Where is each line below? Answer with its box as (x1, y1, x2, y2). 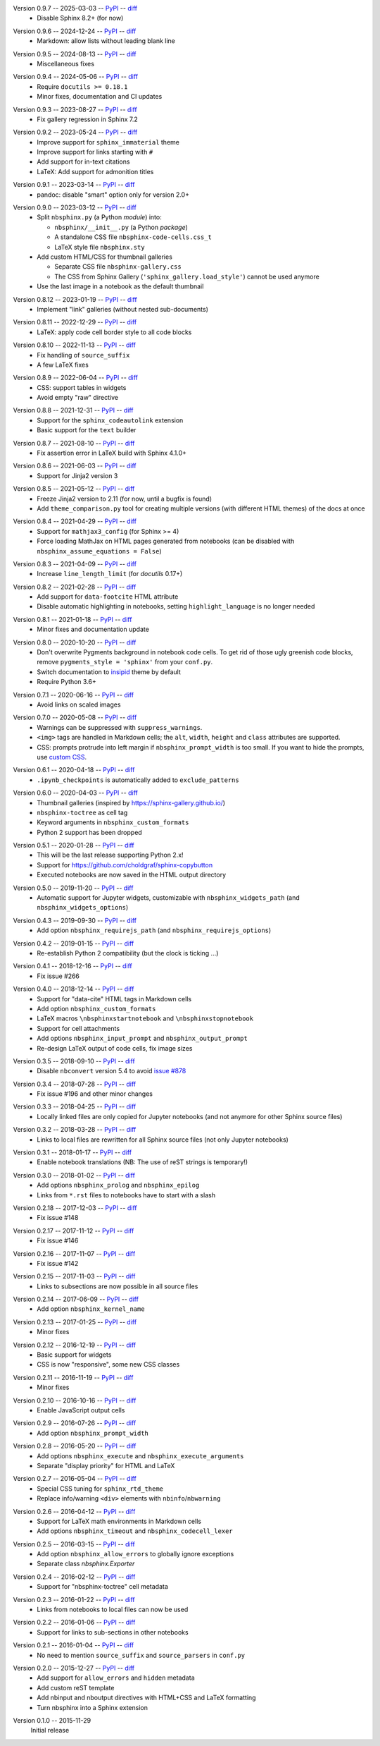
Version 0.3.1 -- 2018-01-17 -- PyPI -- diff (13, 1148, 132, 1156)
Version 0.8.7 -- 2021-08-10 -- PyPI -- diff (13, 439, 135, 447)
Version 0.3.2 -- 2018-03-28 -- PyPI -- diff (13, 1125, 137, 1134)
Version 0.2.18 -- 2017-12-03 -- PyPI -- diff (13, 1203, 137, 1212)
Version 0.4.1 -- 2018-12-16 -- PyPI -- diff (13, 962, 133, 970)
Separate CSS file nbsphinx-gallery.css (54, 262, 182, 271)
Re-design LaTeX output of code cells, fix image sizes (37, 1044, 193, 1052)
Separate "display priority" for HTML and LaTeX (37, 1461, 175, 1470)
